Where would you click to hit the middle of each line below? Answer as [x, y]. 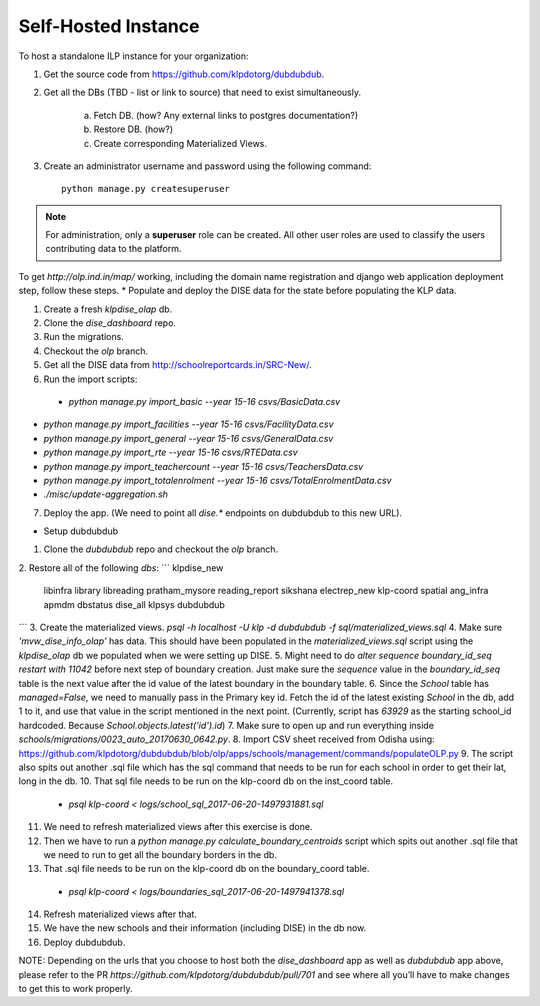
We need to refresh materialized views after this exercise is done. [178, 827]
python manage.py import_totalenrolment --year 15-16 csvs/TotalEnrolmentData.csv [217, 480]
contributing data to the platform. [113, 249]
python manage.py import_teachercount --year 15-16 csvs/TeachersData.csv [203, 466]
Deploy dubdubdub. [84, 942]
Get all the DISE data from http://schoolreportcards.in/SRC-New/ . [177, 365]
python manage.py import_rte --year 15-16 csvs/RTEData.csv [171, 452]
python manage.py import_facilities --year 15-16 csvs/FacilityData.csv [188, 424]
